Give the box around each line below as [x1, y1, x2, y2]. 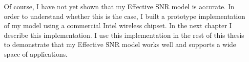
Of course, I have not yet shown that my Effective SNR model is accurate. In [4, 1, 234, 11]
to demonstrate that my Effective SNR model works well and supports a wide [4, 39, 236, 49]
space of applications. [4, 48, 68, 59]
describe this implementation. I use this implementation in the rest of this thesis [4, 30, 244, 40]
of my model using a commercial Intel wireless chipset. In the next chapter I [4, 20, 232, 31]
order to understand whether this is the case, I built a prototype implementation [4, 11, 246, 21]
